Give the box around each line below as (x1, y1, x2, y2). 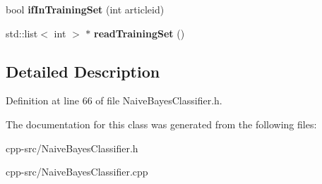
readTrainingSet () (94, 25, 185, 40)
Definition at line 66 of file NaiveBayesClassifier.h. (6, 93, 222, 108)
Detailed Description (6, 60, 160, 82)
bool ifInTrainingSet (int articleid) (6, 2, 165, 16)
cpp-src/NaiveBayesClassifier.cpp (6, 164, 148, 179)
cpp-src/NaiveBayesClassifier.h (6, 140, 138, 155)
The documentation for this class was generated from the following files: (6, 116, 317, 131)
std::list (6, 25, 38, 40)
